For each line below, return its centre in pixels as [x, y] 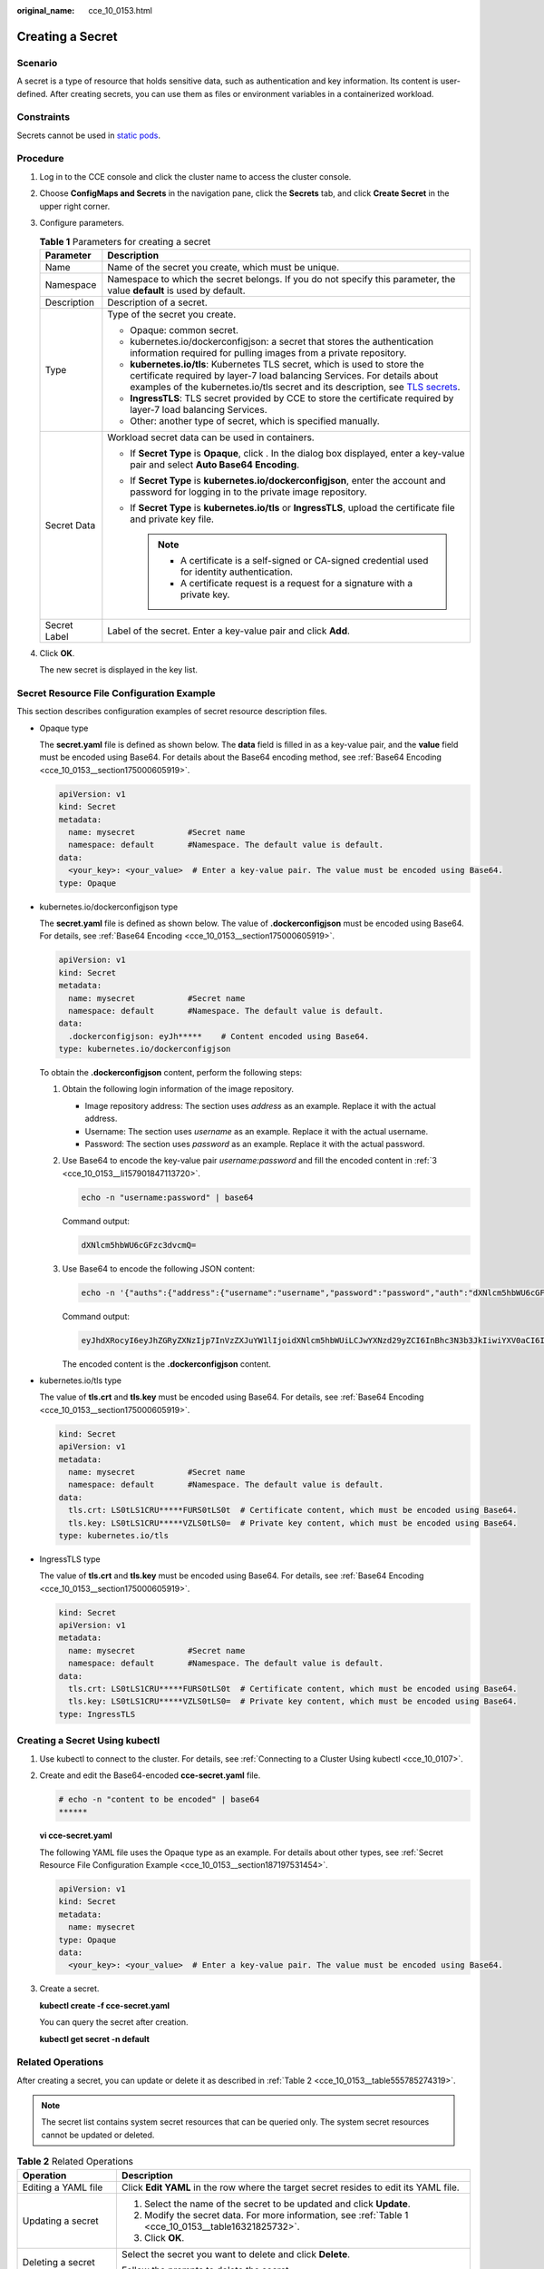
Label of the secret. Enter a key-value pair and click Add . [229, 631]
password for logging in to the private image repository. [248, 492]
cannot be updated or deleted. [98, 2135]
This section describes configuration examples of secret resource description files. [172, 712]
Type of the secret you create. [172, 314]
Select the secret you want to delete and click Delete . [236, 2254]
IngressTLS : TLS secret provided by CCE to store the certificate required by [292, 398]
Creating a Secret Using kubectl [88, 1741]
